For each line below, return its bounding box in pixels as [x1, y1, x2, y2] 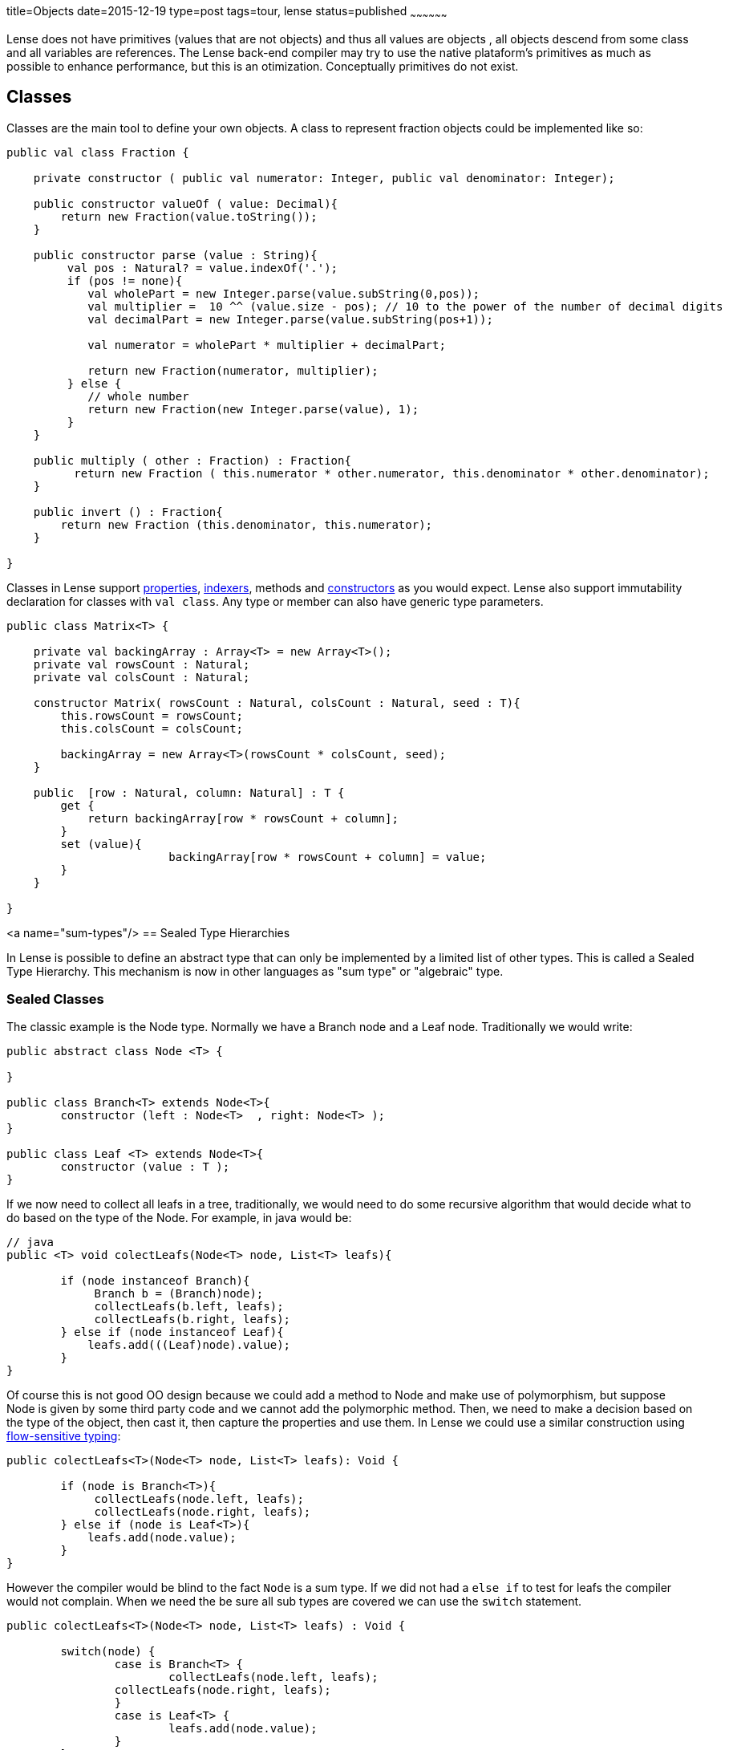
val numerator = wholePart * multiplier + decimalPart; [87, 338, 446, 351]
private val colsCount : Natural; [33, 670, 250, 684]
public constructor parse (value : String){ [33, 248, 318, 262]
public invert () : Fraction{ [33, 505, 223, 518]
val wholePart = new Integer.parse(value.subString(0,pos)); [87, 286, 480, 300]
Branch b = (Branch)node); [94, 1287, 264, 1301]
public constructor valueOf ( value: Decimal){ [33, 197, 338, 210]
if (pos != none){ [67, 274, 183, 287]
